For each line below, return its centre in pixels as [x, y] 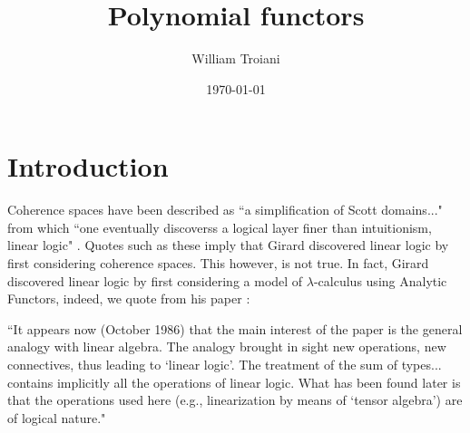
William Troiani [236, 58]
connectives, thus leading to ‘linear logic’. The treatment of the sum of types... [225, 364]
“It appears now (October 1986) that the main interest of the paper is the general [235, 328]
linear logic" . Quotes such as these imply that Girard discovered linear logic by [228, 245]
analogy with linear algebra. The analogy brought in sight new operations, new [227, 346]
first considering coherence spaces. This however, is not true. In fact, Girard [218, 263]
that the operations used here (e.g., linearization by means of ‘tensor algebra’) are [235, 400]
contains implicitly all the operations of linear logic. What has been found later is [234, 382]
